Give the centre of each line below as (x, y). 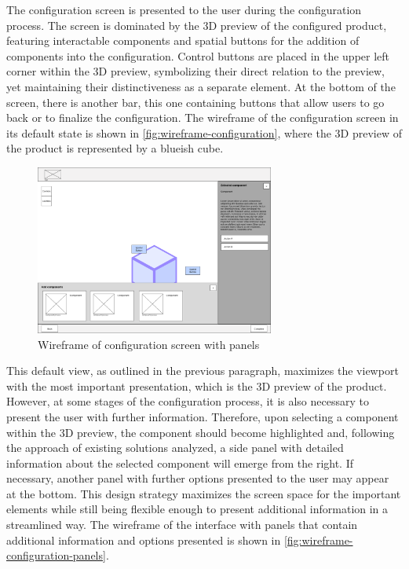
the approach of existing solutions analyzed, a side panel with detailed (175, 448)
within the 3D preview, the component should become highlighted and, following (201, 432)
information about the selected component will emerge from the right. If (180, 463)
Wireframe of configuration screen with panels (149, 344)
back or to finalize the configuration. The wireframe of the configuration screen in (203, 117)
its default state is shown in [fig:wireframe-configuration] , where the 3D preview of (204, 132)
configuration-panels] (56, 555)
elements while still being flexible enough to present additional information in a (197, 509)
